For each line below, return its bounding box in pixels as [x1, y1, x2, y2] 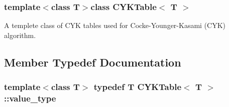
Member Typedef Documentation [4, 54, 181, 69]
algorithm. [4, 29, 36, 40]
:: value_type [4, 92, 56, 104]
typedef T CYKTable [93, 80, 182, 93]
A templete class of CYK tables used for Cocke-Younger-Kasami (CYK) [4, 20, 226, 30]
